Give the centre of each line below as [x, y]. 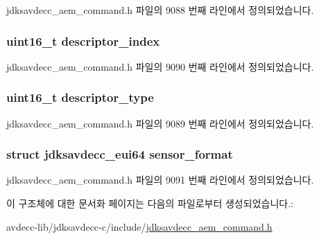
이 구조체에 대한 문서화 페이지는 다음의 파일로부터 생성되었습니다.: [150, 203]
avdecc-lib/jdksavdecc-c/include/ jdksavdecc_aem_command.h [139, 226]
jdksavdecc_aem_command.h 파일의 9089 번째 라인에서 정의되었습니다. [160, 123]
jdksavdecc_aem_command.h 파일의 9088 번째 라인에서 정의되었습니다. [160, 10]
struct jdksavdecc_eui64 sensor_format [120, 154]
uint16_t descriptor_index [83, 41]
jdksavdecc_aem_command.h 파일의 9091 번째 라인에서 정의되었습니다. [160, 180]
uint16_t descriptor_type [80, 97]
